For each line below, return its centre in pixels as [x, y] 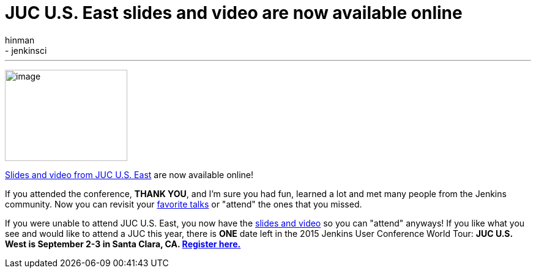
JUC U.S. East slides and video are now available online [234, 13]
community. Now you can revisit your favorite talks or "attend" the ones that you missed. [184, 204]
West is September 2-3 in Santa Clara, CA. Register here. [123, 244]
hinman [20, 40]
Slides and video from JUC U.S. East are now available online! [129, 174]
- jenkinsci [26, 50]
